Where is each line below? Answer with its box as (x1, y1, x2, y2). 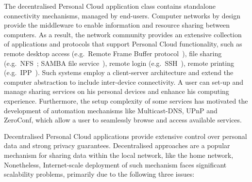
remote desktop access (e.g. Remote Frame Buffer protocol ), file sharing (4, 48, 222, 58)
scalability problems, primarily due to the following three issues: (4, 169, 195, 179)
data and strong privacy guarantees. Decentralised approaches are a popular (4, 140, 230, 151)
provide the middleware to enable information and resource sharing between (4, 20, 230, 30)
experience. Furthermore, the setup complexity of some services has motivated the (4, 95, 248, 106)
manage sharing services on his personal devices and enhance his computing (4, 86, 229, 96)
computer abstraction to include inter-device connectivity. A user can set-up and (4, 76, 244, 87)
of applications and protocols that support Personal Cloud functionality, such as (4, 39, 242, 49)
